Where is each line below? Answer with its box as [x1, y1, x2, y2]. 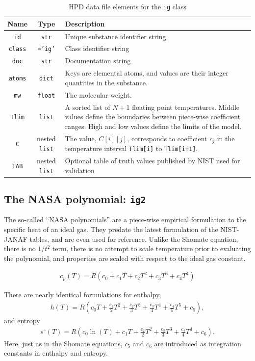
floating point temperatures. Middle [132, 102, 239, 112]
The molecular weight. [65, 89, 132, 100]
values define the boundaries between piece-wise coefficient [65, 111, 241, 122]
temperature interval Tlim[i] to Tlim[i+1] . [65, 143, 198, 154]
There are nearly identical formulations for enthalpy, [4, 289, 161, 300]
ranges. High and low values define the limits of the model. [65, 121, 242, 131]
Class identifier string [65, 43, 129, 53]
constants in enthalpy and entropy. [4, 348, 108, 358]
